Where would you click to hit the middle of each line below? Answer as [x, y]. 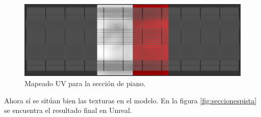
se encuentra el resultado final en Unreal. [68, 110]
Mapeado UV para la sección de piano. [85, 83]
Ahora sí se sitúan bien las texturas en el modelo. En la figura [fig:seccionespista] [130, 100]
